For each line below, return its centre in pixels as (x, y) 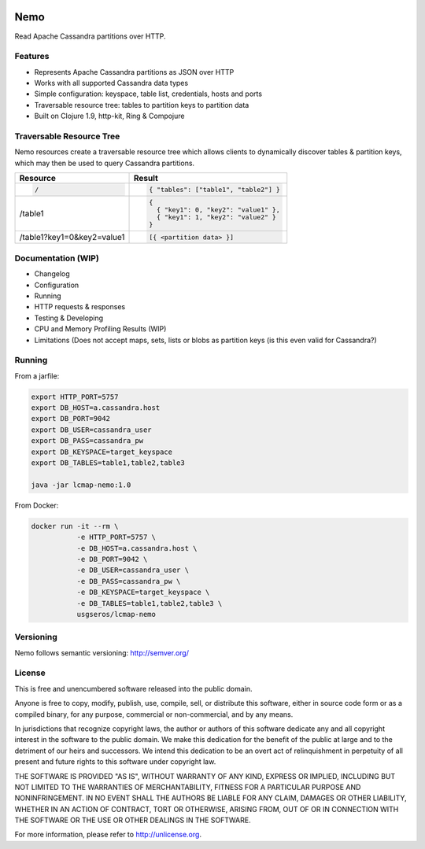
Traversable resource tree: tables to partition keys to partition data (142, 105)
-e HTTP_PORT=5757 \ (116, 537)
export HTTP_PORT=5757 (75, 397)
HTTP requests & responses (80, 307)
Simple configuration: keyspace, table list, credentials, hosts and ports (148, 94)
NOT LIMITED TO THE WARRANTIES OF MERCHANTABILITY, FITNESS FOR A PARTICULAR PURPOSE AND (188, 787)
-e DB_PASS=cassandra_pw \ (129, 581)
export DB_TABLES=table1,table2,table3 (108, 463)
